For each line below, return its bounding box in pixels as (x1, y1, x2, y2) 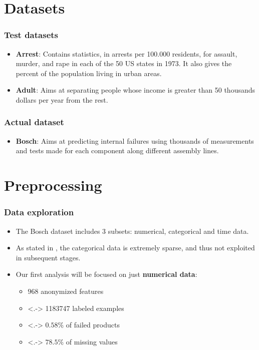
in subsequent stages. (16, 252, 81, 262)
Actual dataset (4, 116, 64, 128)
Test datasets (4, 29, 58, 41)
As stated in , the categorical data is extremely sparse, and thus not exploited (16, 242, 255, 253)
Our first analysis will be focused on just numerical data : (16, 269, 197, 279)
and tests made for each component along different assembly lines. (16, 145, 219, 156)
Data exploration (4, 206, 74, 218)
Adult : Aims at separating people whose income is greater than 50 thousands (16, 85, 255, 95)
